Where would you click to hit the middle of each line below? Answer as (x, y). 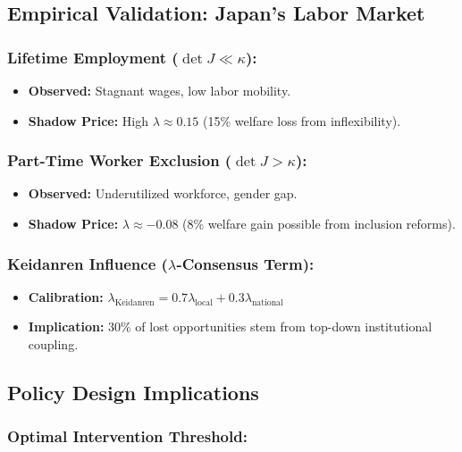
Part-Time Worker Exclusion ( (120, 160)
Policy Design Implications (133, 392)
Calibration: (66, 296)
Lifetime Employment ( (93, 57)
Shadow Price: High (88, 120)
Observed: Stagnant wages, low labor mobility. (160, 90)
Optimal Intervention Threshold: (127, 436)
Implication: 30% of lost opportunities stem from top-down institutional (230, 326)
